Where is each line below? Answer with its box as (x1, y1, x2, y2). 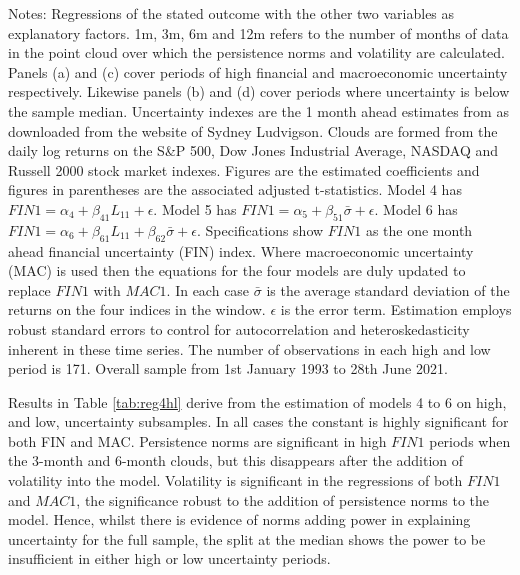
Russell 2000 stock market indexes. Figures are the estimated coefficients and (8, 159, 480, 180)
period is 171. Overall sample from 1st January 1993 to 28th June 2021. (8, 358, 448, 379)
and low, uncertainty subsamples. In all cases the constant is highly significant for (8, 411, 509, 432)
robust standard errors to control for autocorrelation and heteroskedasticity (8, 318, 470, 339)
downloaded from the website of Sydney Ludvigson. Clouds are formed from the (8, 120, 498, 141)
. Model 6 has (374, 198, 458, 219)
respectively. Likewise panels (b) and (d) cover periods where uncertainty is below (8, 81, 510, 102)
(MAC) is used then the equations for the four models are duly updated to (8, 260, 466, 281)
